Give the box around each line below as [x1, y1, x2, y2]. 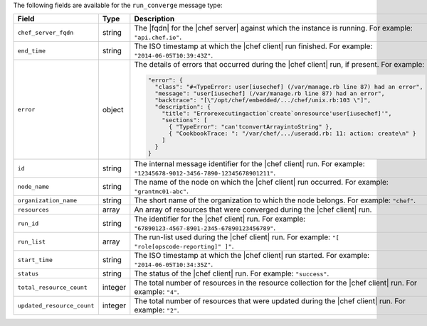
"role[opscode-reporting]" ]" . [134, 241, 234, 251]
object [102, 104, 124, 114]
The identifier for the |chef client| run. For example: [134, 214, 306, 224]
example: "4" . [134, 287, 179, 297]
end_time [17, 47, 46, 55]
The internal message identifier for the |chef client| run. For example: [134, 159, 366, 169]
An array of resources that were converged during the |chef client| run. [134, 205, 372, 214]
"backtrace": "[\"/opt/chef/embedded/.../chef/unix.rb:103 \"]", [154, 97, 371, 104]
